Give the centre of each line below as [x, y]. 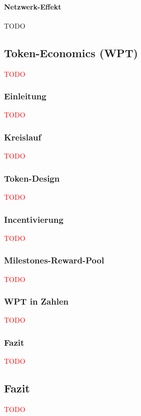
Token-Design [32, 178]
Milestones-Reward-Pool [54, 260]
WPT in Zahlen [36, 301]
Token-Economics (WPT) [71, 52]
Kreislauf [23, 137]
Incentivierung [34, 219]
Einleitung [25, 96]
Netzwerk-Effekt [33, 6]
